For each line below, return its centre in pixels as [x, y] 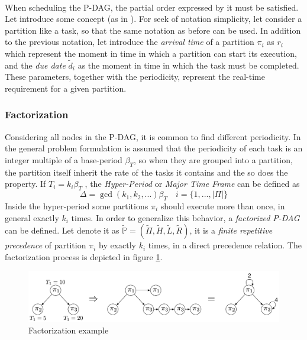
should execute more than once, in [223, 205]
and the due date [35, 65]
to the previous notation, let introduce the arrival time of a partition [130, 42]
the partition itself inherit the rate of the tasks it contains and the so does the [146, 172]
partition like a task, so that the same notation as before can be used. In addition [153, 30]
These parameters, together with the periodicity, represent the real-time [135, 77]
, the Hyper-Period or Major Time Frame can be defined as [192, 184]
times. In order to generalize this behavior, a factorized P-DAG [185, 217]
